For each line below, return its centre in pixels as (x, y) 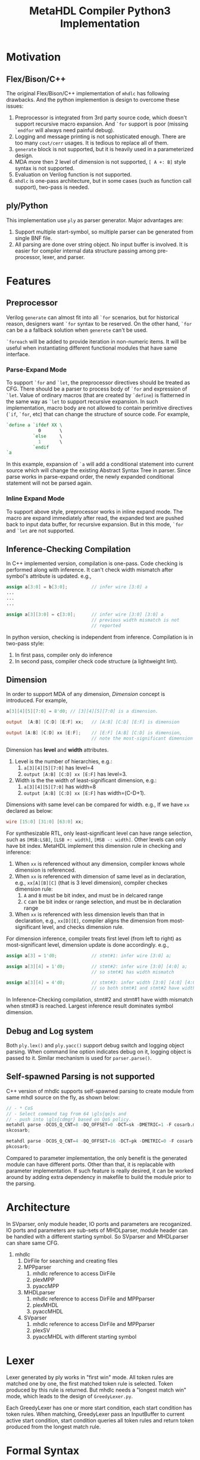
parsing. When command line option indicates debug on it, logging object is (99, 1052)
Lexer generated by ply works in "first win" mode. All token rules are (90, 1377)
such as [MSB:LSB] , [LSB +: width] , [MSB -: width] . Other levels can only (96, 839)
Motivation (34, 57)
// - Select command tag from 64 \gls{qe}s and (66, 1114)
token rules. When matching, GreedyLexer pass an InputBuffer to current (96, 1414)
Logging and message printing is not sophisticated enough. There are (100, 136)
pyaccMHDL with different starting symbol (85, 1336)
